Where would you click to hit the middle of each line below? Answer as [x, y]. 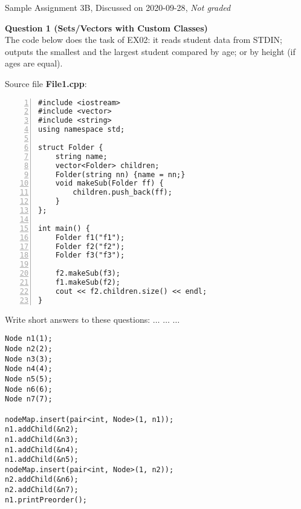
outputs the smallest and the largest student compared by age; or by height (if [150, 51]
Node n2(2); [29, 349]
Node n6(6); [29, 389]
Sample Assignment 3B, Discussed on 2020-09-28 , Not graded [118, 7]
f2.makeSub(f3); [88, 274]
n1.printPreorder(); [46, 500]
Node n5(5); [29, 379]
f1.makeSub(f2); [88, 283]
